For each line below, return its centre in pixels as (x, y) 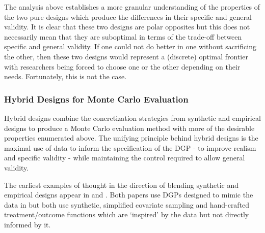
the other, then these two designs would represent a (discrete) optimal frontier (126, 56)
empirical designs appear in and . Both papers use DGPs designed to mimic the (129, 195)
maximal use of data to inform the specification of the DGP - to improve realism (130, 147)
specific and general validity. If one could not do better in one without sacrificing (130, 46)
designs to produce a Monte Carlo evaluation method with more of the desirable (129, 128)
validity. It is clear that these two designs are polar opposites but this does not (127, 27)
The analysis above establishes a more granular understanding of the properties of (132, 7)
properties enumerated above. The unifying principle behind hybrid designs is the (131, 138)
